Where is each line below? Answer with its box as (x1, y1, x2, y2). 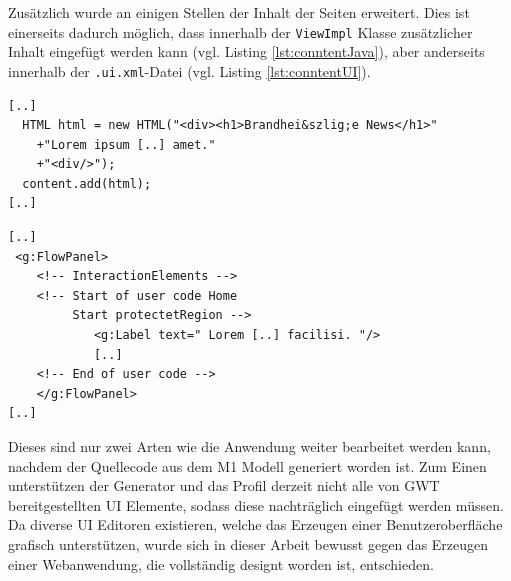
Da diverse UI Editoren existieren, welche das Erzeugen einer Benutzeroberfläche (8, 514, 503, 535)
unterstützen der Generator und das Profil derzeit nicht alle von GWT (8, 475, 440, 496)
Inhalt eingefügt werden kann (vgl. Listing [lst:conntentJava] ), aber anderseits (8, 41, 485, 62)
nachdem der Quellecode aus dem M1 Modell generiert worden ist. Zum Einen (8, 455, 487, 476)
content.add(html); (22, 176, 152, 191)
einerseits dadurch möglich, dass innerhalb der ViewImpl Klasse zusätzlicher (8, 21, 473, 42)
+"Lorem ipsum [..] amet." (36, 137, 216, 152)
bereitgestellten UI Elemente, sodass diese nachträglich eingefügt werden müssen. (8, 494, 504, 515)
